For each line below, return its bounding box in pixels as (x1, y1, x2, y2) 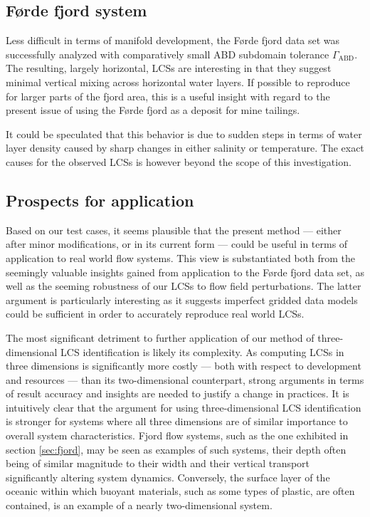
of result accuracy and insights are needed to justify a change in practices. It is (6, 386, 349, 401)
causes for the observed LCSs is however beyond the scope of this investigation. (6, 154, 351, 169)
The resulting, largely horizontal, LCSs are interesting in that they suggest (6, 61, 332, 75)
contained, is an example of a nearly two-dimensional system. (6, 498, 273, 513)
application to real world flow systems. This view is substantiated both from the (6, 250, 356, 265)
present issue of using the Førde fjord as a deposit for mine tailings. (6, 103, 300, 117)
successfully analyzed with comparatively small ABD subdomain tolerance (6, 46, 329, 61)
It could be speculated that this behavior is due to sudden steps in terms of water (6, 126, 362, 141)
